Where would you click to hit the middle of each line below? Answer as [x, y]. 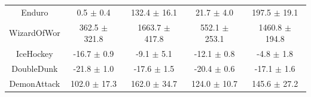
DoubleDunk [35, 68]
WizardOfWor [35, 33]
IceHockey [34, 54]
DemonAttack [35, 83]
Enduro [35, 12]
